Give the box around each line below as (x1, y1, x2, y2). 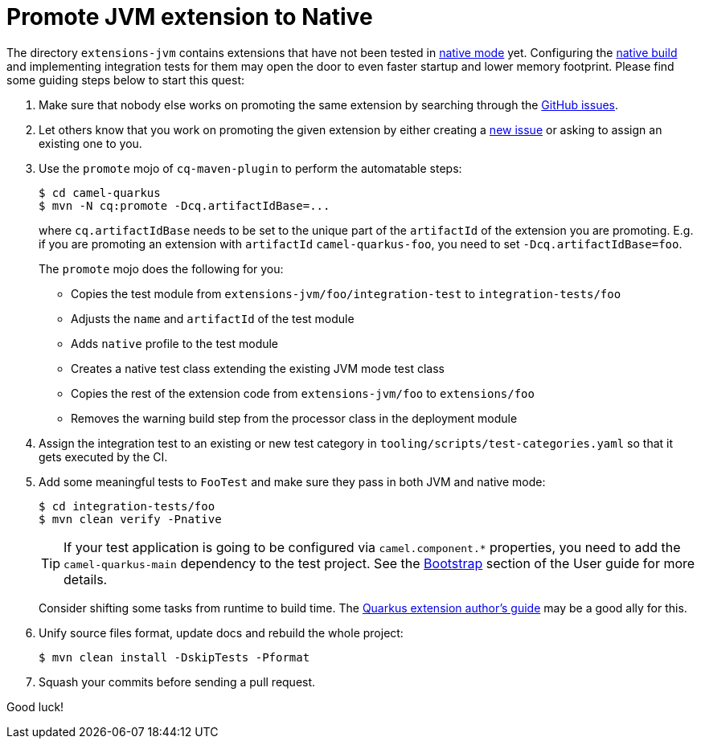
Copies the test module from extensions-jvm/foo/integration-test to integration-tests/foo (71, 286, 621, 301)
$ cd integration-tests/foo (39, 499, 215, 513)
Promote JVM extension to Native (6, 3, 373, 31)
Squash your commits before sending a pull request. (39, 674, 316, 689)
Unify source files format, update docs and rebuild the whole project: (39, 625, 404, 640)
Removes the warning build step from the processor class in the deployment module (71, 411, 518, 425)
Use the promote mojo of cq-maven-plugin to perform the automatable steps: (39, 161, 462, 175)
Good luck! (6, 699, 64, 714)
